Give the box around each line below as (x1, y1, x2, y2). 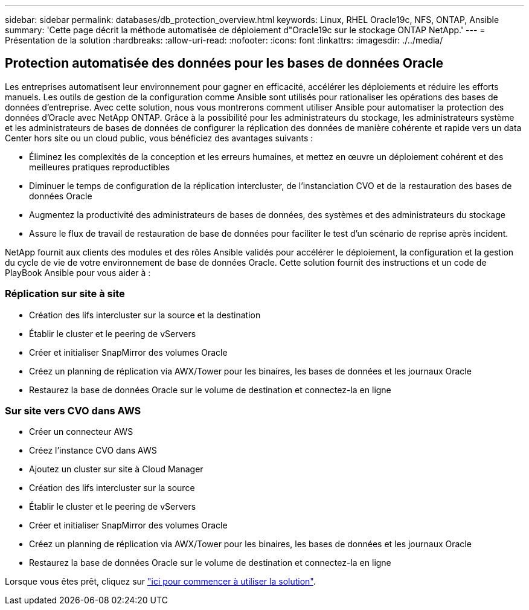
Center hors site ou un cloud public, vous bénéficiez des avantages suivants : (5, 132, 313, 143)
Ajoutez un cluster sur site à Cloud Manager (29, 464, 204, 475)
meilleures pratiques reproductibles (29, 161, 170, 172)
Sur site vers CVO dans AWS (5, 404, 141, 417)
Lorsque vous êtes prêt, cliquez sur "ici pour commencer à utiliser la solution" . (5, 576, 316, 587)
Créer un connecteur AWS (29, 426, 133, 437)
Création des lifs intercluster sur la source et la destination (29, 309, 261, 320)
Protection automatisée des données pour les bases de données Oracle (5, 56, 444, 71)
